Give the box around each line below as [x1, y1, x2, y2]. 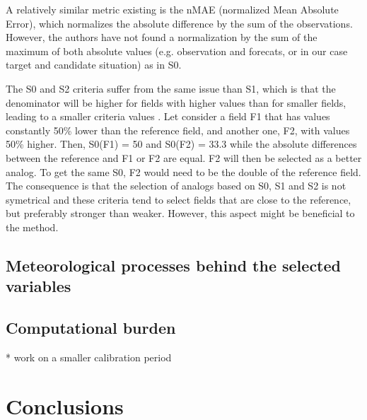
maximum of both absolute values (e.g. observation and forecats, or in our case [6, 43, 348, 58]
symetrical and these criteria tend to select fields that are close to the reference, [6, 192, 351, 206]
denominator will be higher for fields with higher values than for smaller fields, [6, 95, 346, 110]
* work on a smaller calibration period [6, 349, 172, 364]
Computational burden [6, 317, 176, 339]
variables [6, 275, 71, 297]
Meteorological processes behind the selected [6, 254, 341, 276]
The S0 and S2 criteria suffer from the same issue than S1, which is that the [6, 81, 336, 95]
